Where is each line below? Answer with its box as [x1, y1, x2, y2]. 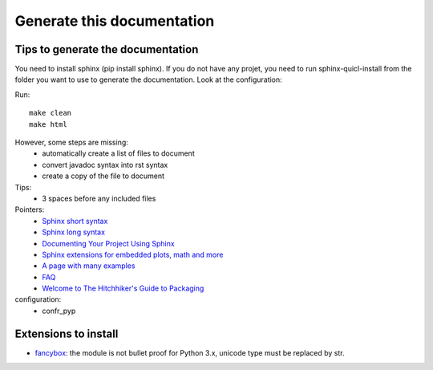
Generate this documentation [14, 12, 215, 30]
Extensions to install [14, 327, 119, 340]
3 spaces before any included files [42, 193, 156, 203]
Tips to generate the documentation [14, 43, 199, 56]
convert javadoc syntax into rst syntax [42, 160, 168, 169]
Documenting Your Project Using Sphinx [42, 238, 176, 248]
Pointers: [14, 205, 45, 214]
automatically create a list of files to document [42, 148, 196, 158]
